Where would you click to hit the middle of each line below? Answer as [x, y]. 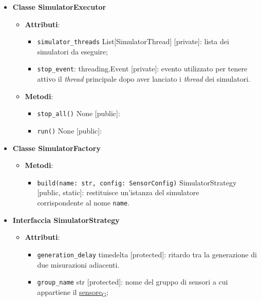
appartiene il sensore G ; [73, 292]
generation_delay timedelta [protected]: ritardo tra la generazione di [147, 254]
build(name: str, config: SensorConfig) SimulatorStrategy [137, 182]
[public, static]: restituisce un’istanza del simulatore [118, 192]
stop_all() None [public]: [79, 113]
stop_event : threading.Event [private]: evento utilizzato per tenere [142, 69]
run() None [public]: [70, 130]
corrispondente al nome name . [83, 203]
